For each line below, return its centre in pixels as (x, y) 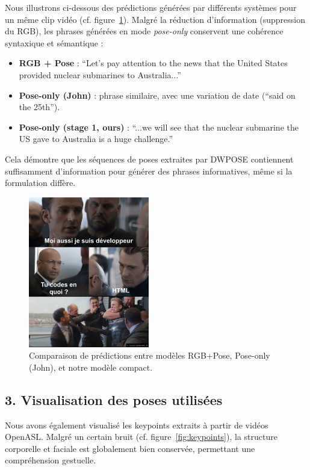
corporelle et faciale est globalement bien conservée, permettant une (130, 448)
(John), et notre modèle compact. (91, 367)
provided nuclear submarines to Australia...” (100, 74)
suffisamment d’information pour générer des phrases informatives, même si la (149, 171)
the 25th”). (39, 107)
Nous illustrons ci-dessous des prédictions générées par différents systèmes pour (151, 7)
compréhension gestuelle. (51, 460)
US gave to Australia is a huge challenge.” (96, 139)
